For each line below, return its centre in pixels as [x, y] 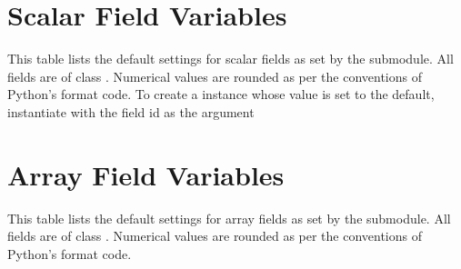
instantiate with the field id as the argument [131, 111]
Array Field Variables [146, 174]
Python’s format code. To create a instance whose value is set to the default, [221, 94]
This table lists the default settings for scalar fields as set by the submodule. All [230, 59]
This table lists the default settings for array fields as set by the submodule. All [229, 218]
